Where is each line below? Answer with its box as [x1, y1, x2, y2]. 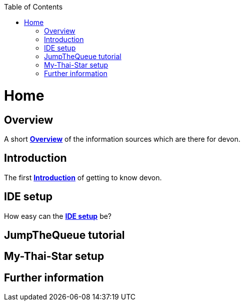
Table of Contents [4, 3, 63, 11]
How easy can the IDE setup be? [4, 211, 112, 220]
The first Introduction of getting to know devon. [4, 173, 162, 182]
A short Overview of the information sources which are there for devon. [4, 134, 240, 143]
